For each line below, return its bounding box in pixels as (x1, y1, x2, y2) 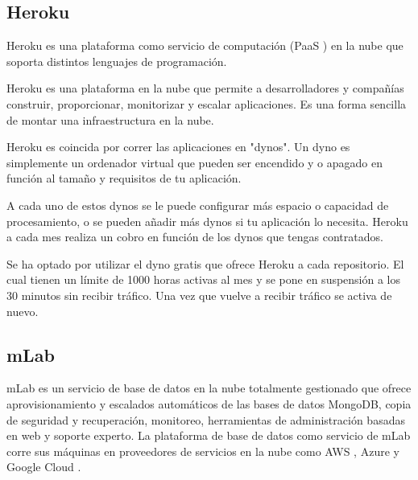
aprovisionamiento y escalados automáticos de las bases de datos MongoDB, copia (6, 395, 412, 412)
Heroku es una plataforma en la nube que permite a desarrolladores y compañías (6, 80, 404, 96)
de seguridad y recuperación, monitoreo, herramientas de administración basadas (6, 411, 405, 428)
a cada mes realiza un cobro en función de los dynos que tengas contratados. (6, 228, 383, 245)
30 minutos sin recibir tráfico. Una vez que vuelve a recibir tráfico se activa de (6, 286, 392, 303)
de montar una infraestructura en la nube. (6, 111, 214, 128)
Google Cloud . (6, 458, 81, 475)
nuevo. (6, 302, 39, 319)
